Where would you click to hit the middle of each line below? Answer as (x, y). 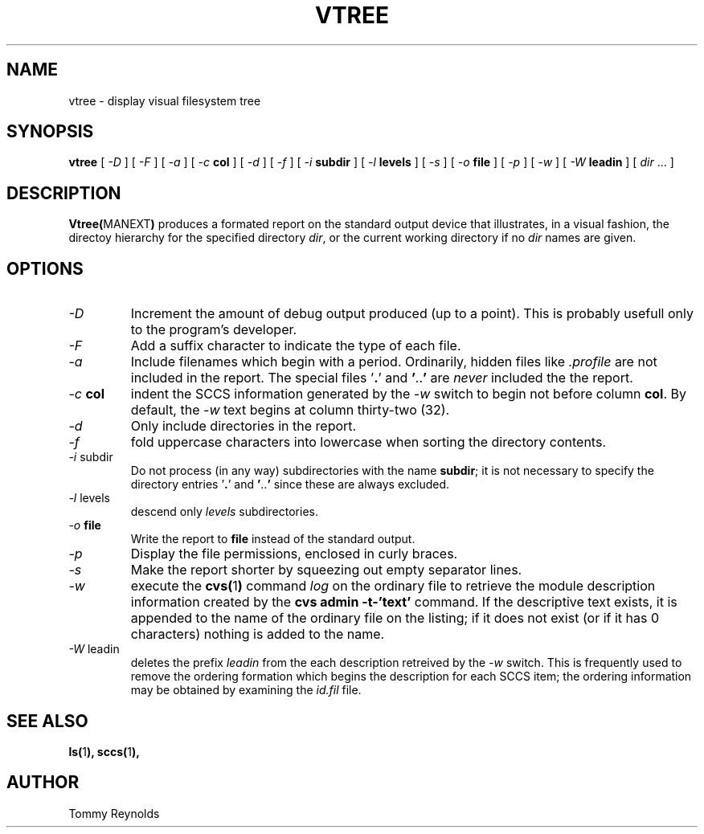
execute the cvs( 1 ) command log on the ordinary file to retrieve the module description (393, 586)
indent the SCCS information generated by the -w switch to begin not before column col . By (409, 394)
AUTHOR (43, 783)
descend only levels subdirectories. (224, 512)
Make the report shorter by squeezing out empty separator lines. (326, 570)
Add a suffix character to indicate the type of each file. (296, 346)
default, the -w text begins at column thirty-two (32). (290, 410)
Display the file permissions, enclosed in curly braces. (294, 554)
